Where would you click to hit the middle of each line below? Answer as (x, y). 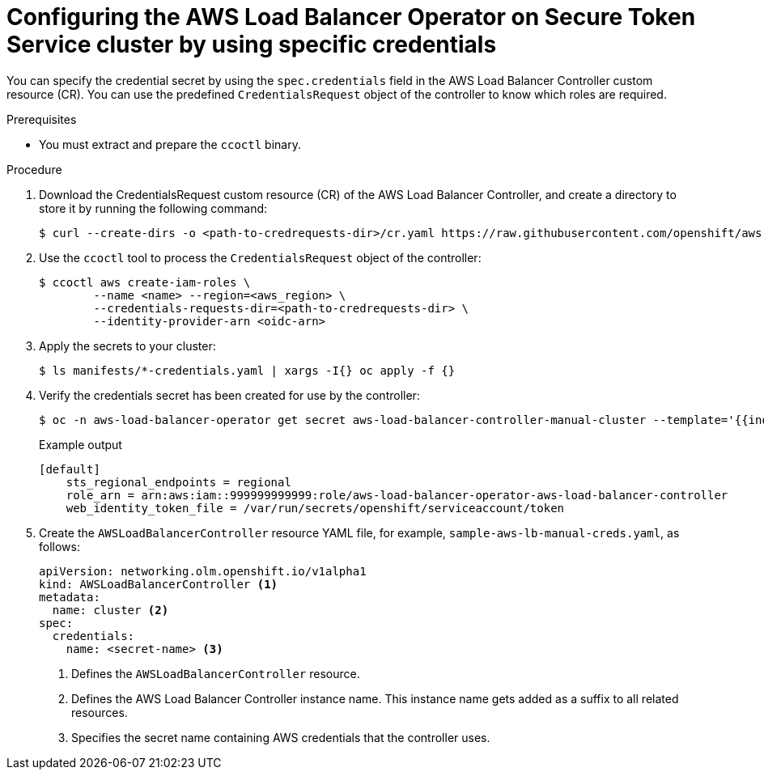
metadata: (70, 597)
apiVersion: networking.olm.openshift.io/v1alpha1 (203, 571)
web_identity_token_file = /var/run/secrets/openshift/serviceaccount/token (315, 508)
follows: (59, 546)
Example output (81, 444)
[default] (70, 469)
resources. (100, 712)
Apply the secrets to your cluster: (127, 346)
